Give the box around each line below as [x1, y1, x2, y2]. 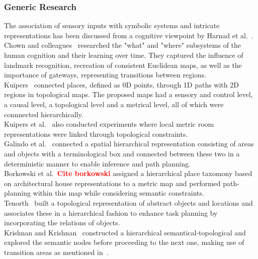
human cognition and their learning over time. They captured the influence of [4, 50, 243, 60]
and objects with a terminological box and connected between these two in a [4, 148, 240, 158]
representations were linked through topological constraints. [4, 128, 188, 139]
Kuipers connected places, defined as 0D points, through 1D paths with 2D [4, 79, 239, 90]
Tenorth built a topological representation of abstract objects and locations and [4, 197, 253, 208]
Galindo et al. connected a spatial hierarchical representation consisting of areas [4, 138, 254, 149]
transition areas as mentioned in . [4, 246, 109, 257]
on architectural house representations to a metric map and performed [4, 178, 221, 188]
